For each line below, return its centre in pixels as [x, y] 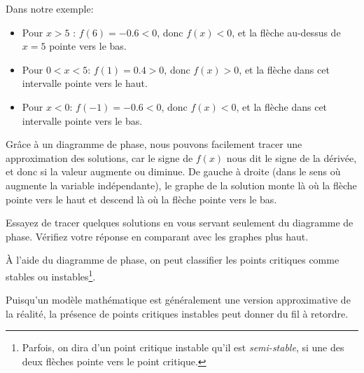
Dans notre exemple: [50, 8]
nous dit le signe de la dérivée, [292, 157]
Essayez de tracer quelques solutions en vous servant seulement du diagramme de [180, 223]
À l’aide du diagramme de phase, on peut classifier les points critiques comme [173, 260]
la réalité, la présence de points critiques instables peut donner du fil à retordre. [177, 313]
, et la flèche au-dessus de [286, 32]
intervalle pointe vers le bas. [82, 120]
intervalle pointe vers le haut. [85, 83]
